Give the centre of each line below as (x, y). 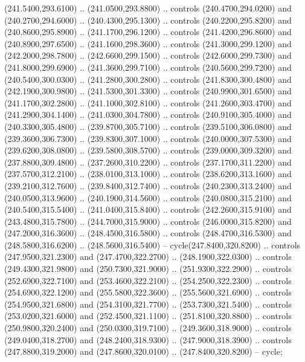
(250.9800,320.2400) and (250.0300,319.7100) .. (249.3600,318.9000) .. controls (148, 328)
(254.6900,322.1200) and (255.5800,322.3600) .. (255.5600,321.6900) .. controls (148, 292)
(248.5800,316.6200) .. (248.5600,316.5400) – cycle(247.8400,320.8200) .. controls (152, 244)
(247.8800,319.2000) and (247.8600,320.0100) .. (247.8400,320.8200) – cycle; (143, 351)
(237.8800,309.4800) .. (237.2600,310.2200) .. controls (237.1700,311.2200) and (148, 162)
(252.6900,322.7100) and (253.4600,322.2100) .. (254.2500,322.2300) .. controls (148, 280)
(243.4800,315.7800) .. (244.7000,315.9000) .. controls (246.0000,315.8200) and (148, 221)
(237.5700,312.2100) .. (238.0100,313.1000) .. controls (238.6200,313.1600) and (148, 174)
